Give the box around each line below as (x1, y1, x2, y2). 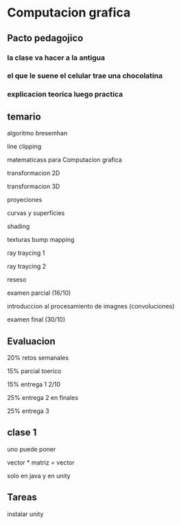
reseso (7, 276, 27, 284)
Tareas (7, 491, 38, 503)
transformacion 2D (7, 169, 60, 177)
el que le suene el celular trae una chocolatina (7, 71, 163, 80)
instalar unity (7, 510, 44, 518)
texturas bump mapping (7, 236, 75, 244)
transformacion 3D (7, 182, 60, 190)
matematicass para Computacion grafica (7, 156, 122, 164)
